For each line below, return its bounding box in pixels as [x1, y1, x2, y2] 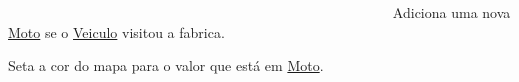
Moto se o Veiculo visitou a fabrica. [8, 21, 225, 42]
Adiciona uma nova [392, 2, 511, 22]
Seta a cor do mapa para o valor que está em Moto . [8, 55, 324, 76]
